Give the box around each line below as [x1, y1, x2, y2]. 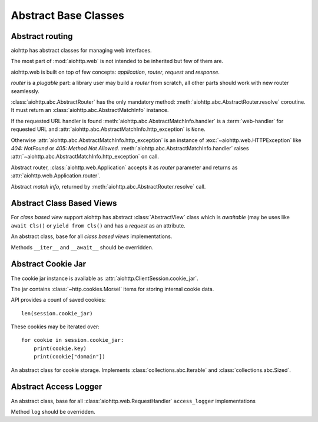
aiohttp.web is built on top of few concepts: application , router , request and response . [11, 68, 220, 75]
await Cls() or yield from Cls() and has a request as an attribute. [11, 222, 185, 229]
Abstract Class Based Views [11, 198, 117, 209]
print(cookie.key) [33, 345, 87, 352]
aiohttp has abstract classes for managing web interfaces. [11, 47, 153, 54]
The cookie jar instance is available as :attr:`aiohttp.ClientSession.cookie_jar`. [11, 275, 198, 282]
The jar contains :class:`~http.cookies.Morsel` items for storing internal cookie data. [11, 285, 214, 292]
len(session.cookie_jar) [21, 310, 93, 316]
